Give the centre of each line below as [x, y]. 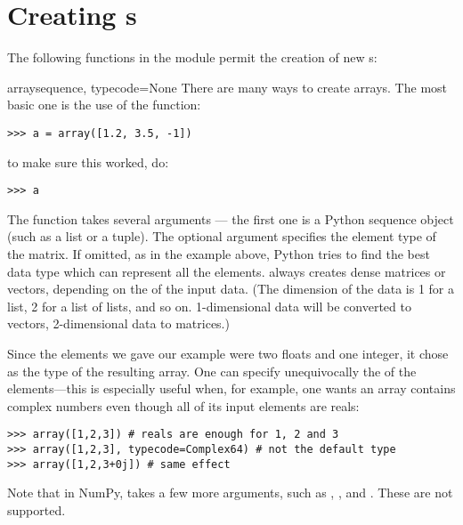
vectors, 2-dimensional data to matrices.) [118, 323]
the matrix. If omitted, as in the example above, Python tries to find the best [219, 254]
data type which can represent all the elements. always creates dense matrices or [227, 271]
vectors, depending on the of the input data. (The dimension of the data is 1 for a [231, 289]
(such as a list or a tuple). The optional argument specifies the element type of [222, 236]
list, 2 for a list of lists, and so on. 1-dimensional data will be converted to [209, 306]
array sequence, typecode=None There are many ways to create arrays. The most [227, 87]
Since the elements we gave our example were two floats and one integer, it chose [228, 353]
